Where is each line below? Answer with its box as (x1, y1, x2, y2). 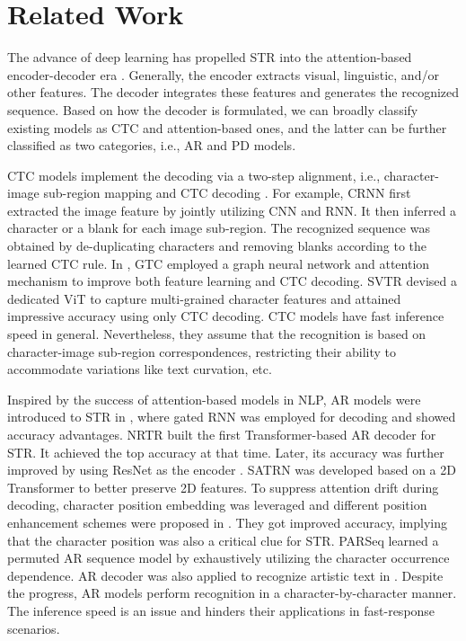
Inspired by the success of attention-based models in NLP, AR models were (7, 389, 421, 408)
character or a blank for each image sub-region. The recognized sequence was (7, 218, 430, 237)
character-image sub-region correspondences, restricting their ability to (7, 342, 397, 361)
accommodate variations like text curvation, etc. (7, 360, 272, 378)
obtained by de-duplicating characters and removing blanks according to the (7, 236, 427, 255)
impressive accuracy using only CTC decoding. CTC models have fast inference (7, 307, 444, 325)
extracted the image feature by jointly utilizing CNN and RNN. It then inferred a (7, 200, 457, 219)
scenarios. (7, 619, 60, 637)
